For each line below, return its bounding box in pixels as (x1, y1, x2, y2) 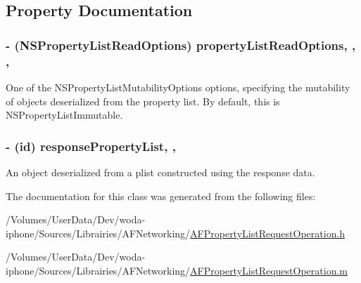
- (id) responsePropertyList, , (6, 137, 176, 154)
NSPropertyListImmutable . (6, 107, 123, 122)
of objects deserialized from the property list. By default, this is (6, 93, 280, 108)
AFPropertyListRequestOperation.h (190, 225, 346, 240)
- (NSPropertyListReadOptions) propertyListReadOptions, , (6, 36, 356, 53)
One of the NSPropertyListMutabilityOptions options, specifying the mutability (6, 79, 350, 94)
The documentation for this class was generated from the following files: (6, 188, 316, 203)
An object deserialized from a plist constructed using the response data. (6, 164, 315, 179)
